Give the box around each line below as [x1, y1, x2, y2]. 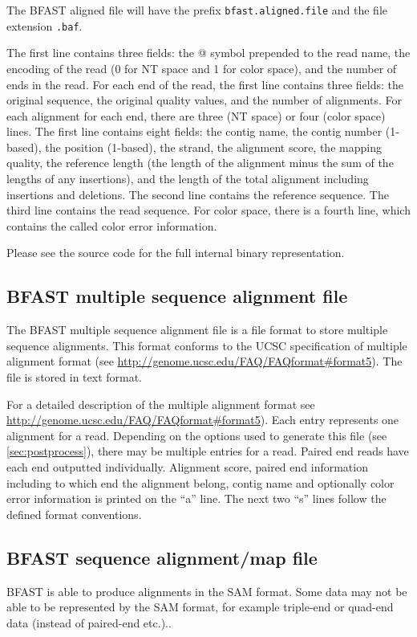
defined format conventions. [6, 505, 142, 522]
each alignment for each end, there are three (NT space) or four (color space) [6, 107, 386, 124]
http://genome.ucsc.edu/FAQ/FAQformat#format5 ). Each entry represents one [6, 411, 399, 428]
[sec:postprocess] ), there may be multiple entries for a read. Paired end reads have [6, 443, 409, 459]
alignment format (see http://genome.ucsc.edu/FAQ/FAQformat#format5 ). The [6, 353, 403, 370]
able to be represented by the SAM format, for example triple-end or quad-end [6, 598, 394, 615]
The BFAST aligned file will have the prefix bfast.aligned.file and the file [6, 2, 388, 18]
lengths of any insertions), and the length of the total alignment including [6, 170, 369, 187]
